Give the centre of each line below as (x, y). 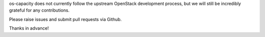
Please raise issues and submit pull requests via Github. (66, 19)
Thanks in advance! (29, 28)
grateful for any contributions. (39, 10)
